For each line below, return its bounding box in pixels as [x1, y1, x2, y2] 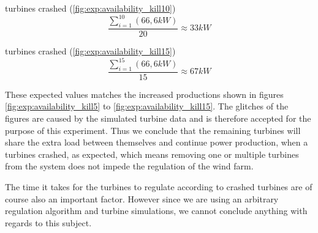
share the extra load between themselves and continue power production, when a [5, 136, 308, 149]
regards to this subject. [5, 216, 92, 229]
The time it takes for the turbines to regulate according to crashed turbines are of [5, 180, 312, 193]
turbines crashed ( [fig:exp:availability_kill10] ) [5, 2, 176, 14]
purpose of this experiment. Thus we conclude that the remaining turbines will [5, 124, 301, 136]
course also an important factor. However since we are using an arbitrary [5, 192, 279, 205]
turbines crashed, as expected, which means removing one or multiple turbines [5, 147, 299, 160]
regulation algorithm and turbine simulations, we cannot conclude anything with [5, 204, 308, 217]
